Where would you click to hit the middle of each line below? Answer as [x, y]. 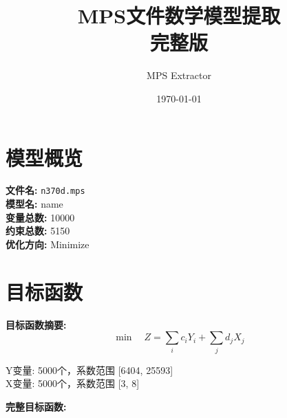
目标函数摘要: [36, 324]
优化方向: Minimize [47, 244]
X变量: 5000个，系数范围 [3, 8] [73, 383]
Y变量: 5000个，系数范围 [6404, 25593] [89, 370]
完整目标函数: [36, 406]
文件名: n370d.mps [45, 190]
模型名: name [34, 204]
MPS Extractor [179, 75]
